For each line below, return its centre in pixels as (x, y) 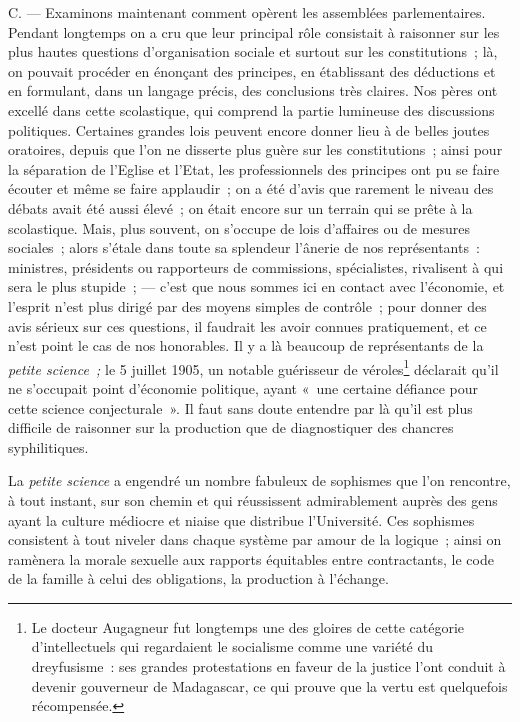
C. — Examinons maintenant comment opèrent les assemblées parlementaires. (247, 12)
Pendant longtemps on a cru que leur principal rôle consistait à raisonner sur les (254, 31)
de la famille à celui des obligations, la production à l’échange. (198, 578)
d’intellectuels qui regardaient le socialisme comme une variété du (232, 646)
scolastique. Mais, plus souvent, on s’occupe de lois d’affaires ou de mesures (239, 227)
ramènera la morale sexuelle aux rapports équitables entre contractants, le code (251, 558)
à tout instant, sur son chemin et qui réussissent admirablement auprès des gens (253, 499)
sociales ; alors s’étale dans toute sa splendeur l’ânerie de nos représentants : (244, 247)
